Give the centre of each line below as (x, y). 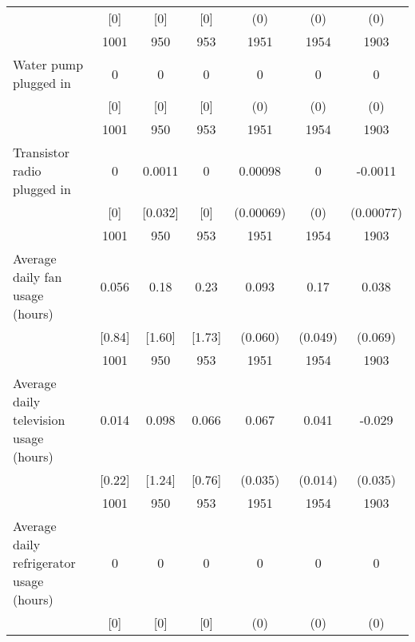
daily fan (38, 277)
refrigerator (44, 563)
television (39, 420)
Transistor (41, 152)
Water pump (48, 64)
